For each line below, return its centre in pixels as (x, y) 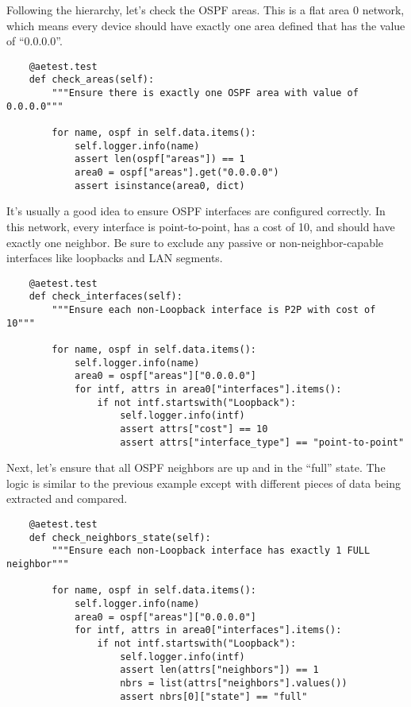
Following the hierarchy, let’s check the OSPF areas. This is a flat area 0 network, (205, 10)
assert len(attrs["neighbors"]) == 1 (219, 670)
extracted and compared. (67, 498)
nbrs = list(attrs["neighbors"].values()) (234, 683)
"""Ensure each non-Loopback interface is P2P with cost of (214, 310)
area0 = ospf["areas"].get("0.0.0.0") (177, 173)
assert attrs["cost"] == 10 (194, 429)
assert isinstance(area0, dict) (159, 185)
